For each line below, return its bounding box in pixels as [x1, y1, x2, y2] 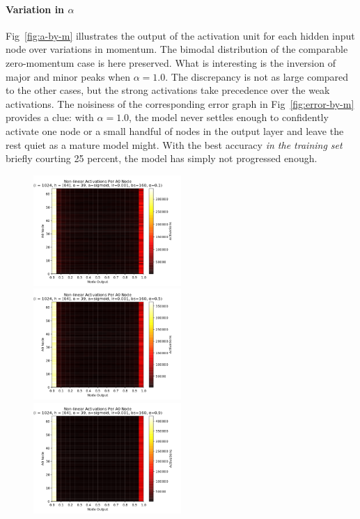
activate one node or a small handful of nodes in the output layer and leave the [6, 123, 344, 138]
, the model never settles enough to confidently [129, 110, 329, 125]
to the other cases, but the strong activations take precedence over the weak [6, 83, 330, 97]
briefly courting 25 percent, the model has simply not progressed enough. [6, 151, 318, 166]
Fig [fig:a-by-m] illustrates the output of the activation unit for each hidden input [6, 28, 355, 42]
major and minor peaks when [6, 69, 131, 83]
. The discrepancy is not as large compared [165, 69, 349, 83]
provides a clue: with [6, 110, 94, 125]
